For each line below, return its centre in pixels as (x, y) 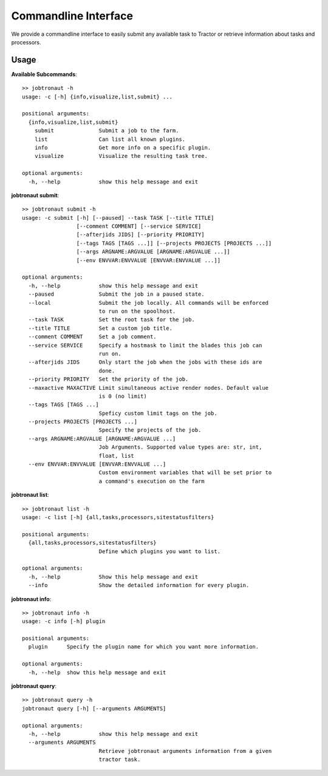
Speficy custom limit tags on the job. (158, 413)
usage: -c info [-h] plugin (64, 621)
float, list (117, 456)
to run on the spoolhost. (137, 311)
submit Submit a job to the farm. (107, 131)
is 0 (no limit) (123, 396)
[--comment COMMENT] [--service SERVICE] (139, 226)
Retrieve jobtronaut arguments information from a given (185, 751)
